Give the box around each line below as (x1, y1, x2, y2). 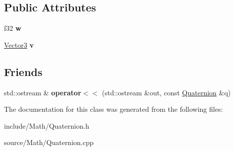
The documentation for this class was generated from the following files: (4, 104, 223, 114)
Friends (4, 64, 43, 79)
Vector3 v (4, 39, 34, 50)
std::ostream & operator (4, 87, 81, 97)
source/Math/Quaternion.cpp (4, 137, 94, 148)
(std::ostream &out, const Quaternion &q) (102, 87, 231, 97)
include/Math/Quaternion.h (4, 120, 89, 131)
